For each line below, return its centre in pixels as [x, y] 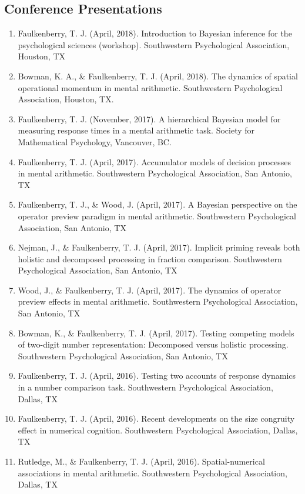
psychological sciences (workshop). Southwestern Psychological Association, [154, 44]
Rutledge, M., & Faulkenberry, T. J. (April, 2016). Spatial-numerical [141, 461]
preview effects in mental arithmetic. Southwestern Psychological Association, [158, 301]
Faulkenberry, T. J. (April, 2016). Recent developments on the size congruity [156, 418]
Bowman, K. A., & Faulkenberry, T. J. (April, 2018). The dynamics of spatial [158, 76]
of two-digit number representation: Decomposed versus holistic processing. [153, 344]
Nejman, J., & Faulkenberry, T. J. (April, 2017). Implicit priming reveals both [159, 247]
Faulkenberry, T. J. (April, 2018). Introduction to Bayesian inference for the [155, 33]
